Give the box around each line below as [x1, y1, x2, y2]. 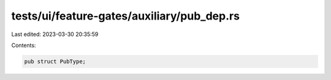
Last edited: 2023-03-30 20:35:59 [11, 31, 99, 38]
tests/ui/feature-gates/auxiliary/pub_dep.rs [11, 9, 240, 23]
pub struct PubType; [24, 58, 86, 65]
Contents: [11, 42, 36, 49]
